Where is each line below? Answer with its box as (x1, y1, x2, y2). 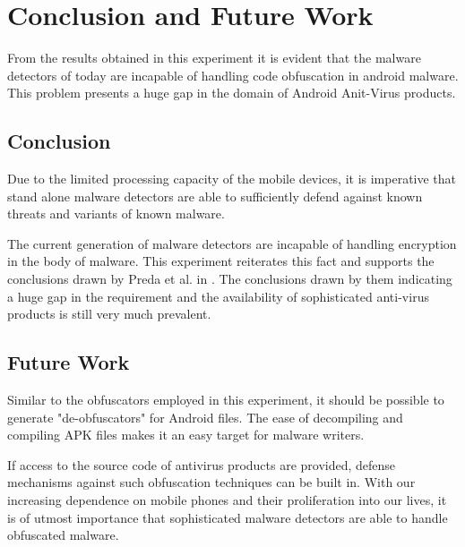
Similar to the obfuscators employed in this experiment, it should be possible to (7, 390, 444, 409)
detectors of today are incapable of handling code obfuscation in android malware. (7, 65, 459, 84)
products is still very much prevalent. (7, 304, 211, 323)
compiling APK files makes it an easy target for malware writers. (7, 425, 365, 444)
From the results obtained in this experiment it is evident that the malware (7, 48, 421, 67)
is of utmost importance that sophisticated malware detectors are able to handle (7, 508, 448, 526)
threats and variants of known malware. (7, 204, 225, 223)
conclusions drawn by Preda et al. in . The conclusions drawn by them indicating (7, 269, 452, 288)
